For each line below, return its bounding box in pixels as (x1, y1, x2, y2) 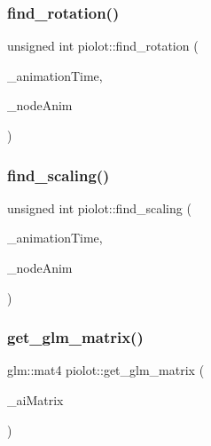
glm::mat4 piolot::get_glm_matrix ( (7, 361, 205, 379)
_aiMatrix (7, 391, 64, 409)
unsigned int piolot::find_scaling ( (7, 198, 191, 217)
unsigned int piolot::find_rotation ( (7, 36, 199, 55)
